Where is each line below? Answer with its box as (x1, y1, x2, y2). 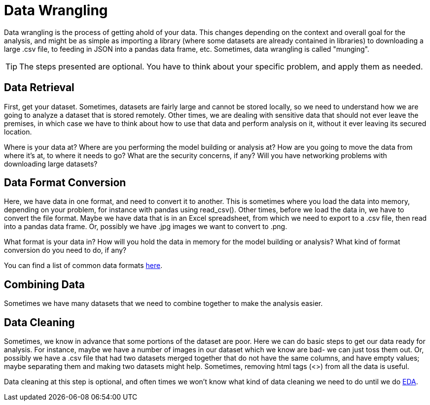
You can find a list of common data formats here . (4, 261, 163, 270)
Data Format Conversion (4, 176, 126, 189)
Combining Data (4, 278, 85, 291)
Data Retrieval (4, 81, 74, 94)
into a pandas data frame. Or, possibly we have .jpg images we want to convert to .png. (4, 222, 287, 231)
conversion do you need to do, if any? (4, 246, 127, 255)
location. (4, 127, 32, 136)
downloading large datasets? (4, 159, 98, 168)
